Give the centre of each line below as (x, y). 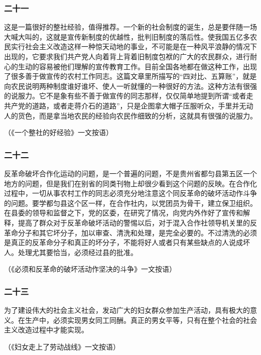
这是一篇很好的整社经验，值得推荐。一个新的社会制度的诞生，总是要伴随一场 (130, 27)
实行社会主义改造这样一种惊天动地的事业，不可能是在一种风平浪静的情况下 (134, 46)
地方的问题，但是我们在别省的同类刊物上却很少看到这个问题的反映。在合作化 (130, 183)
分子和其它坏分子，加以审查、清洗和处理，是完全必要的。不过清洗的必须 (137, 232)
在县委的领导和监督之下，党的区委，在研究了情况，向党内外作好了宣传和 (123, 213)
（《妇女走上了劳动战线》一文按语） (62, 346)
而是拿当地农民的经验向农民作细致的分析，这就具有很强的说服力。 (148, 115)
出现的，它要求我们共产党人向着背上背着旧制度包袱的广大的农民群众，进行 (127, 56)
